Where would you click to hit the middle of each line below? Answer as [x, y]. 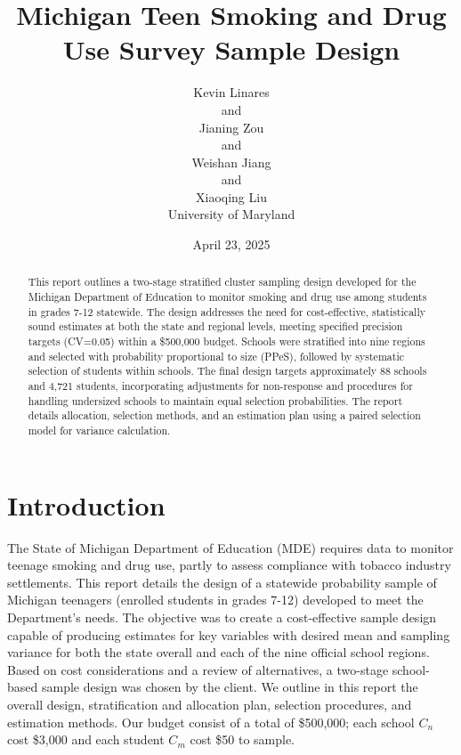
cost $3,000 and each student [86, 739]
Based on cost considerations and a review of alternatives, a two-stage [198, 669]
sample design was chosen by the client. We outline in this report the [230, 687]
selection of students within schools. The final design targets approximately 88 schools [227, 371]
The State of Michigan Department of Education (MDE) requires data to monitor [230, 547]
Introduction [86, 504]
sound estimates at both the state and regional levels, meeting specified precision [215, 326]
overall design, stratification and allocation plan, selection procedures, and [210, 704]
